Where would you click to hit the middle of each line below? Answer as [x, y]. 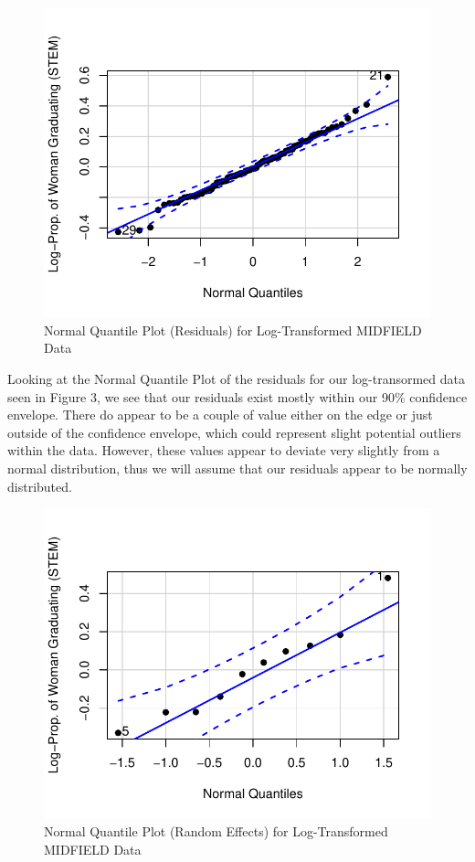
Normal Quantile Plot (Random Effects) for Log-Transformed [216, 830]
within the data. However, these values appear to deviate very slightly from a [224, 450]
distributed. [40, 486]
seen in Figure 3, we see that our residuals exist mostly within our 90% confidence [237, 396]
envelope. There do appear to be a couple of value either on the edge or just [220, 415]
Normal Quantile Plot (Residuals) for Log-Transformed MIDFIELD [233, 330]
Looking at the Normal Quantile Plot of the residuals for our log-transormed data [237, 378]
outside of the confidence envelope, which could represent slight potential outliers [234, 432]
